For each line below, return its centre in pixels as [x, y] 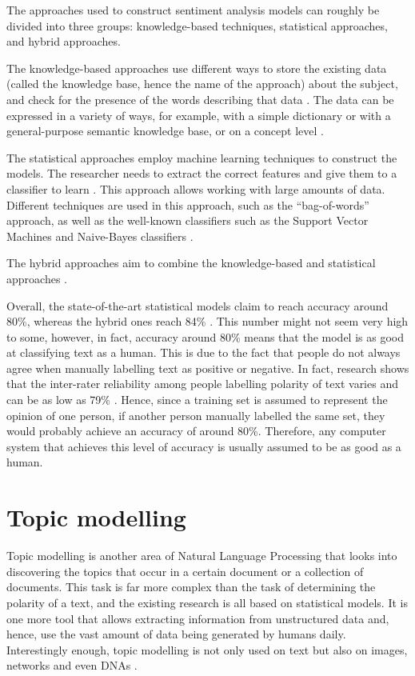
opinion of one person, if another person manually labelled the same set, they [196, 415]
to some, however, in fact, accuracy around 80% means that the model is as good [205, 336]
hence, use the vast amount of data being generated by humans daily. [176, 634]
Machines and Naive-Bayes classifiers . [100, 236]
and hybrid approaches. [64, 41]
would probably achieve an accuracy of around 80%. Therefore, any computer [196, 431]
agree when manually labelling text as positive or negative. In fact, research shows [208, 368]
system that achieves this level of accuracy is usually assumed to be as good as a [204, 446]
